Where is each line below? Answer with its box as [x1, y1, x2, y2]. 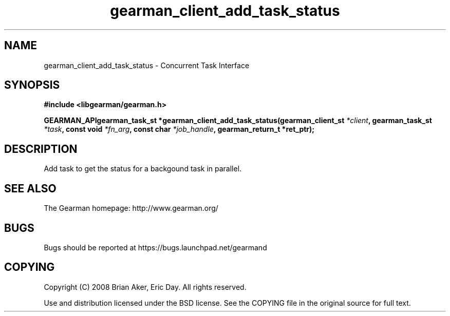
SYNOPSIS [4, 78, 60, 92]
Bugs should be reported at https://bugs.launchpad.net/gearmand [44, 243, 267, 252]
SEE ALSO [4, 182, 57, 195]
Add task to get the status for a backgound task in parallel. [44, 164, 242, 173]
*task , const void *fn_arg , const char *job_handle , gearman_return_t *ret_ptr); [44, 125, 315, 134]
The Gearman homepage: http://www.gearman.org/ [44, 204, 218, 213]
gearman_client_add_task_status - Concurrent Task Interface [44, 61, 250, 70]
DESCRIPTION [4, 142, 78, 155]
